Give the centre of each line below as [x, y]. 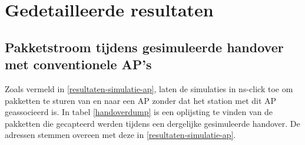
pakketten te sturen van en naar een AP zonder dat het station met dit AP [141, 100]
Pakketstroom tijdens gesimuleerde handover [144, 47]
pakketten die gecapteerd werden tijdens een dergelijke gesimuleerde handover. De [152, 123]
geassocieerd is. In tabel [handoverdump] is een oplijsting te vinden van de [139, 112]
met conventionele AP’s [78, 64]
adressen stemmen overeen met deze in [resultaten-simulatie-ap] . [120, 135]
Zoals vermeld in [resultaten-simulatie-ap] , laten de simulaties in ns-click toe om [149, 88]
